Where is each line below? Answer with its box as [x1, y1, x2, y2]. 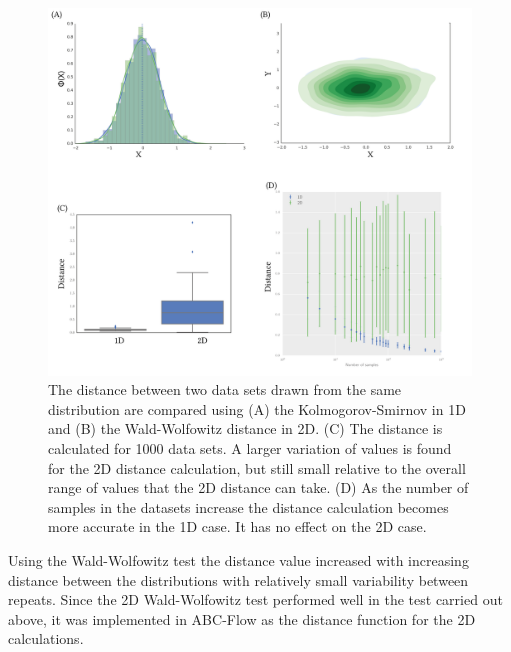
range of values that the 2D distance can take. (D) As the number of [48, 477, 469, 498]
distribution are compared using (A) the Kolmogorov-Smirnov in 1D [48, 398, 466, 419]
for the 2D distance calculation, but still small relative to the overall [48, 457, 466, 478]
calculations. [8, 628, 84, 649]
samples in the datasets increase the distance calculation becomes [48, 496, 449, 517]
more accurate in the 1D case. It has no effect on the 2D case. [48, 516, 427, 537]
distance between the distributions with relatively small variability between [8, 569, 469, 590]
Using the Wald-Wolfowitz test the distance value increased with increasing [8, 550, 469, 571]
